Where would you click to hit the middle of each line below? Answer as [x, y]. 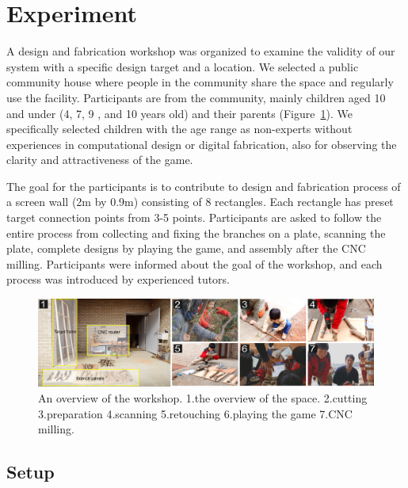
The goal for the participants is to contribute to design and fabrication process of [204, 186]
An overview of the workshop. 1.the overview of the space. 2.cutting [203, 398]
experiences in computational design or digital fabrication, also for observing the [202, 144]
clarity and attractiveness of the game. [100, 160]
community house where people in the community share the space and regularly [200, 82]
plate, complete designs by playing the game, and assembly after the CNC [186, 248]
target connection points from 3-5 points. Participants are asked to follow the [194, 217]
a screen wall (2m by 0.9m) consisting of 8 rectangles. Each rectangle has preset [200, 202]
